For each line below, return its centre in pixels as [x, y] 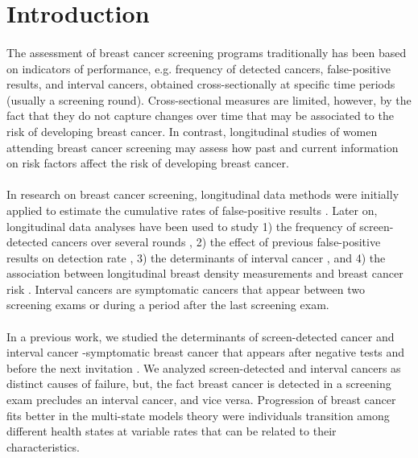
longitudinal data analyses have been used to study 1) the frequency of [181, 226]
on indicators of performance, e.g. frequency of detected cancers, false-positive [199, 68]
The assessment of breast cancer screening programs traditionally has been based [207, 52]
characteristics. [43, 446]
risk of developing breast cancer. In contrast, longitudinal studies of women [192, 131]
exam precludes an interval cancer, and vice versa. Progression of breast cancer [201, 400]
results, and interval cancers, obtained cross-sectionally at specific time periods [201, 84]
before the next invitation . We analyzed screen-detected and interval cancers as [204, 367]
